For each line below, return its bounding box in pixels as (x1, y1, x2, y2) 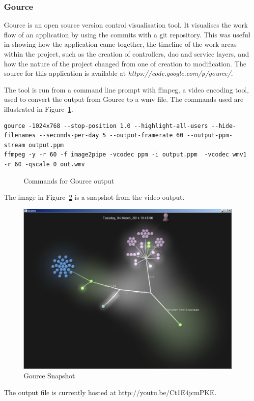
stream (4, 141, 25, 149)
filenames (4, 132, 36, 139)
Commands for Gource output (24, 175, 114, 185)
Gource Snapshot (24, 370, 75, 381)
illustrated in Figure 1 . (4, 103, 73, 114)
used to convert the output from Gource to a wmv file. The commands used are (4, 94, 244, 104)
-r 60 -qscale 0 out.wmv (4, 160, 85, 168)
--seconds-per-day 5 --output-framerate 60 (39, 132, 184, 139)
